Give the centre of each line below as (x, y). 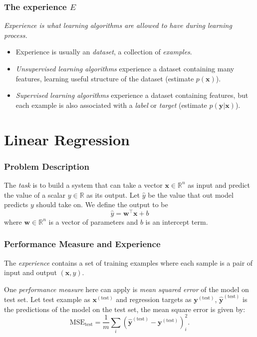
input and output (30, 272)
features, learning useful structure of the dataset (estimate (105, 78)
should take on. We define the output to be (102, 204)
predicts (16, 204)
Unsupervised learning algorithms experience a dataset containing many (125, 68)
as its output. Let (113, 194)
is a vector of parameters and (93, 221)
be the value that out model (191, 194)
